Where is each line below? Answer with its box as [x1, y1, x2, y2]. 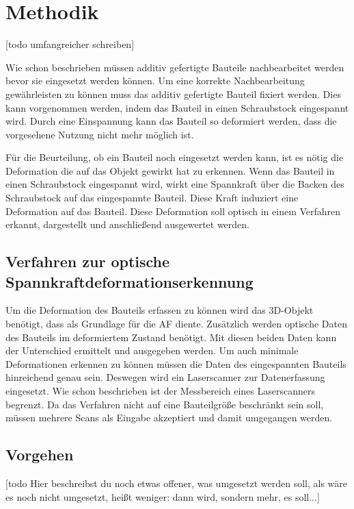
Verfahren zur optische [5, 251, 170, 272]
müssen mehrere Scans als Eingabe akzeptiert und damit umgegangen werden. [5, 410, 333, 425]
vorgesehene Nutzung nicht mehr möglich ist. [5, 127, 194, 141]
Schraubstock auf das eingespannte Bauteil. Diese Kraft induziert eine [5, 190, 299, 205]
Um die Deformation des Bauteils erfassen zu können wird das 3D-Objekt [5, 303, 314, 317]
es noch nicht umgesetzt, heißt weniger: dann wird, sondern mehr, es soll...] [5, 489, 320, 504]
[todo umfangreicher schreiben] [5, 37, 135, 51]
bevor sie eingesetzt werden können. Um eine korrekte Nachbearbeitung [5, 73, 305, 88]
